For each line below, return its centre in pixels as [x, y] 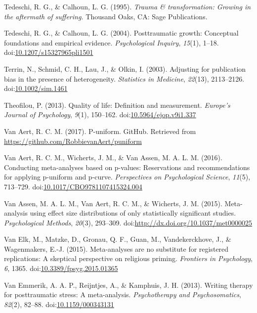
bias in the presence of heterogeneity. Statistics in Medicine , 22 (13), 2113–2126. [124, 78]
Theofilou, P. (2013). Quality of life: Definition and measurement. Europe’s [117, 105]
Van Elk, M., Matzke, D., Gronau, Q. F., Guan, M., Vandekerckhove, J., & [118, 239]
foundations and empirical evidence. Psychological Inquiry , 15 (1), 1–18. [111, 42]
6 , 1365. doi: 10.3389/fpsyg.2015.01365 [61, 268]
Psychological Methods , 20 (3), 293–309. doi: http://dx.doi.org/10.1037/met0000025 [128, 222]
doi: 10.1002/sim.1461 [36, 88]
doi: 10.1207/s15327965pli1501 [49, 52]
